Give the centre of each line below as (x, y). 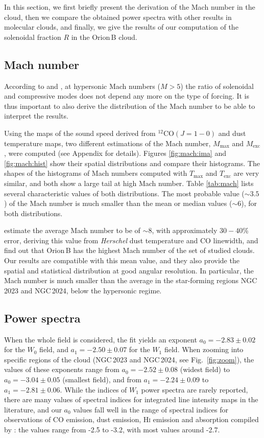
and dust (232, 133)
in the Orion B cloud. (104, 37)
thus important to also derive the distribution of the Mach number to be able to (130, 106)
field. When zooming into (204, 349)
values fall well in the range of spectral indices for (151, 409)
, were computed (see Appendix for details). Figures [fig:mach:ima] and (115, 153)
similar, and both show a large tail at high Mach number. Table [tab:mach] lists (129, 183)
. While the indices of (93, 389)
